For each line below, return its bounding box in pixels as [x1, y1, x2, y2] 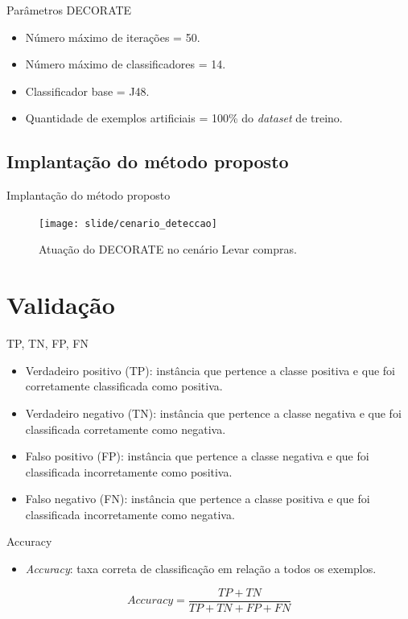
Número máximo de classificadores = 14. [25, 56, 226, 72]
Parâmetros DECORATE [6, 2, 132, 18]
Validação [6, 288, 115, 321]
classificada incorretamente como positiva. [25, 463, 233, 480]
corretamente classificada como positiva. [25, 378, 223, 394]
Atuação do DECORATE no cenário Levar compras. [39, 241, 297, 258]
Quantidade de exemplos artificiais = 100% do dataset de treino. [25, 109, 343, 126]
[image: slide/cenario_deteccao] [39, 217, 217, 229]
